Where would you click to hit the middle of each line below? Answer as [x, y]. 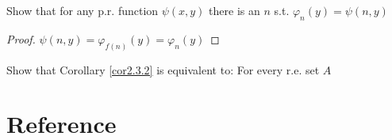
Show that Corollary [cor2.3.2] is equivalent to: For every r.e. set [163, 69]
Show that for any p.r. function [83, 10]
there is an [234, 10]
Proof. [21, 38]
